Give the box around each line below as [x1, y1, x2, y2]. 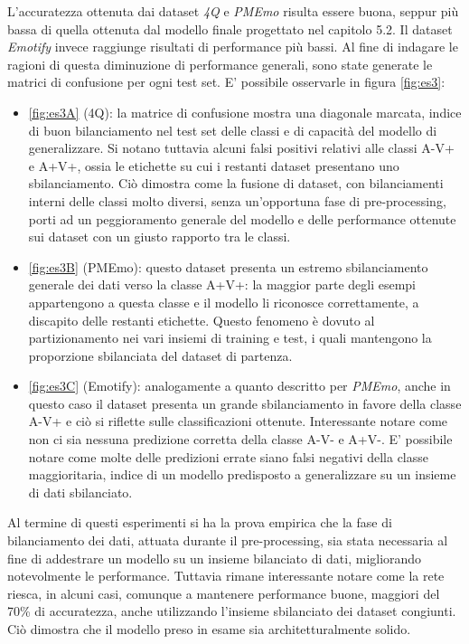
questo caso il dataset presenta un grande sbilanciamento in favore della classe [28, 393, 462, 412]
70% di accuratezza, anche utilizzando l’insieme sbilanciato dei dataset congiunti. [7, 601, 456, 620]
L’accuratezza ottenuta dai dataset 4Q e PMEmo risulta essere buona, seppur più [7, 2, 459, 20]
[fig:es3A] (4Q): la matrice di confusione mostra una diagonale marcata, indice [28, 102, 462, 121]
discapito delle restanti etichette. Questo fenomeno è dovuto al [28, 310, 375, 329]
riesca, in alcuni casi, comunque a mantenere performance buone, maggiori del [7, 583, 440, 602]
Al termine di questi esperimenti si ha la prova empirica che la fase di [7, 513, 392, 532]
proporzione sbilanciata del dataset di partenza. [28, 346, 293, 365]
